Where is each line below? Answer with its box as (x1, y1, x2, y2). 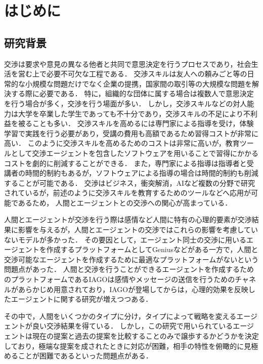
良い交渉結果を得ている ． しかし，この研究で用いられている (32, 320, 233, 331)
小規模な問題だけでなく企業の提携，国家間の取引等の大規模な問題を (25, 78, 252, 89)
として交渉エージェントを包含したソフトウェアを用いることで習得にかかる (11, 147, 258, 158)
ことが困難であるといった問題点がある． (18, 350, 153, 361)
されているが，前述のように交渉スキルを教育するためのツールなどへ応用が (4, 187, 251, 198)
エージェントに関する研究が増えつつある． (11, 294, 153, 304)
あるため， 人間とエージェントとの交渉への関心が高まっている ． (18, 197, 232, 208)
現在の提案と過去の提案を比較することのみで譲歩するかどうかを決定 (32, 331, 259, 341)
